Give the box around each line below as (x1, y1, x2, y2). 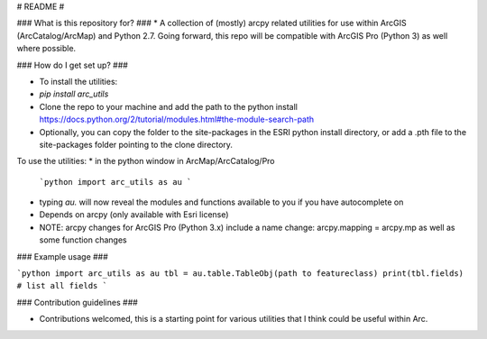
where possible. (16, 43, 77, 54)
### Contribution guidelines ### (16, 297, 139, 307)
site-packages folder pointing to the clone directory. (39, 139, 234, 150)
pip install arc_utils (39, 88, 109, 99)
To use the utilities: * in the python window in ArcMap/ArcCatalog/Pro (16, 156, 275, 167)
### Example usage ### (16, 251, 108, 261)
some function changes (39, 234, 127, 245)
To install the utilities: (39, 76, 118, 87)
